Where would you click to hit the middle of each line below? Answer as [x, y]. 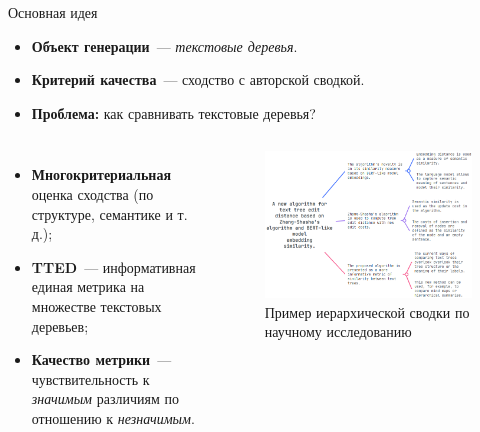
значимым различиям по [105, 398]
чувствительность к [90, 378]
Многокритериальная [101, 174]
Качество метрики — [101, 359]
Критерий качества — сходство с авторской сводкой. [198, 79]
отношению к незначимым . [113, 417]
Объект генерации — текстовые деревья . [164, 45]
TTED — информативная [113, 266]
